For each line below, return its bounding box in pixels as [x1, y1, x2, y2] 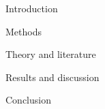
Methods [5, 24, 42, 38]
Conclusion [5, 93, 51, 107]
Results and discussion [5, 69, 100, 84]
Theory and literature [5, 47, 96, 61]
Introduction [5, 1, 58, 15]
